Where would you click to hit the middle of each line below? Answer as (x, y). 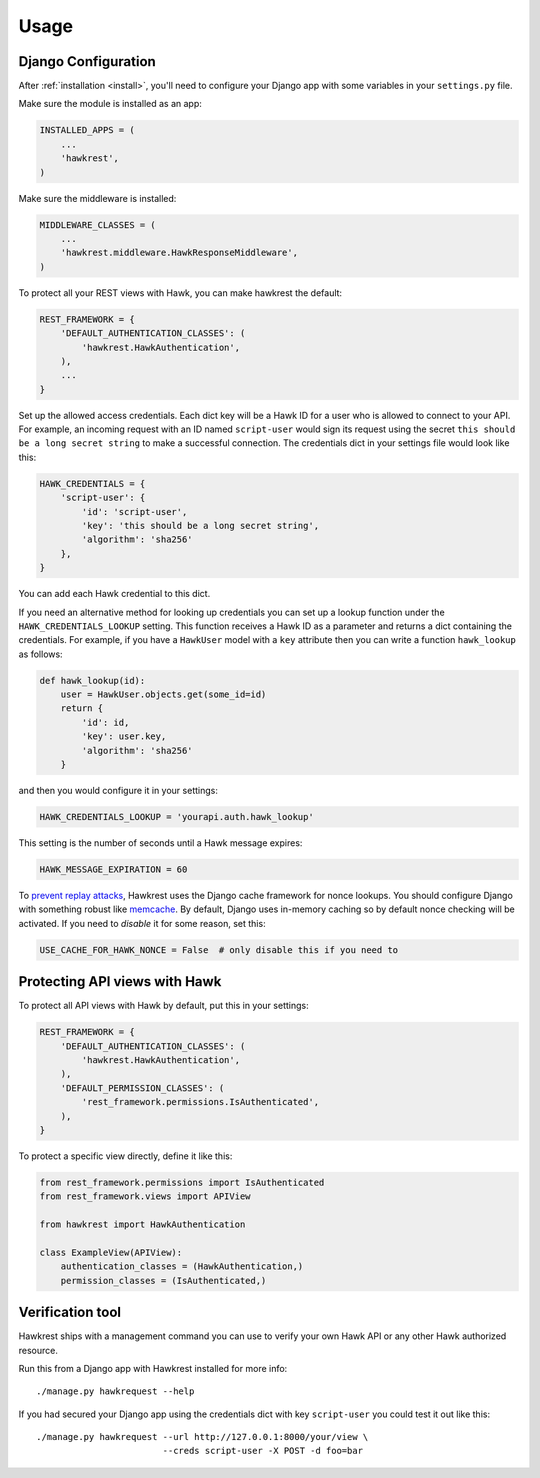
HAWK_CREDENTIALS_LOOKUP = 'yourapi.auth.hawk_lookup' (176, 816)
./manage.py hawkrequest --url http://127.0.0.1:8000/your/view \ (202, 1437)
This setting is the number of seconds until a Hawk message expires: (160, 842)
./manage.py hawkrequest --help (115, 1391)
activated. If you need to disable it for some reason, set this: (142, 923)
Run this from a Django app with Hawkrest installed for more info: (153, 1368)
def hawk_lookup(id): (92, 680)
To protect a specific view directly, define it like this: (125, 1156)
